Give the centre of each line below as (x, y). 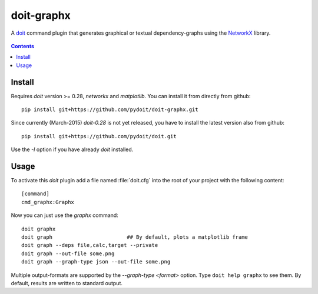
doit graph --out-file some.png (68, 253)
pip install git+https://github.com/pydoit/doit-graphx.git (110, 110)
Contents (23, 46)
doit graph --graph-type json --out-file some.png (96, 262)
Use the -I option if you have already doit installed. (72, 149)
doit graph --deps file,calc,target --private (90, 245)
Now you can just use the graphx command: (65, 215)
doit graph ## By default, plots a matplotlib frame (135, 237)
